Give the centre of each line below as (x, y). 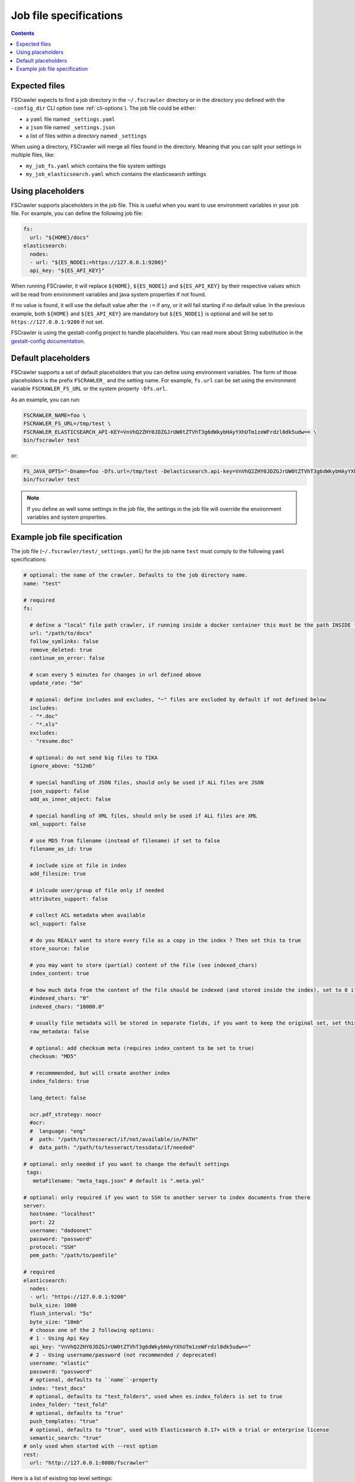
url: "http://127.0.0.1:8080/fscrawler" (89, 1463)
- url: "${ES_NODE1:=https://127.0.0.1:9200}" (99, 262)
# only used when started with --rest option (91, 1446)
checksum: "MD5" (53, 1056)
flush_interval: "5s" (61, 1314)
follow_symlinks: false (64, 641)
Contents (23, 33)
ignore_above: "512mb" (63, 766)
